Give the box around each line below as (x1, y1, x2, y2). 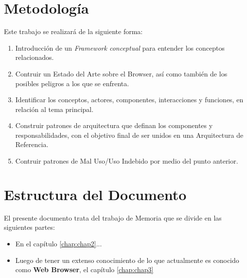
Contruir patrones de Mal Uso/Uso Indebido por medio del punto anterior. (15, 156, 238, 166)
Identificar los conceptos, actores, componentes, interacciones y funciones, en (15, 94, 244, 105)
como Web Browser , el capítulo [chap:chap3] (15, 264, 154, 275)
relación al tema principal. (15, 104, 94, 114)
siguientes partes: (4, 222, 55, 232)
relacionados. (15, 52, 54, 62)
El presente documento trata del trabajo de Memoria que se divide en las (4, 212, 222, 222)
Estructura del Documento (4, 184, 187, 204)
